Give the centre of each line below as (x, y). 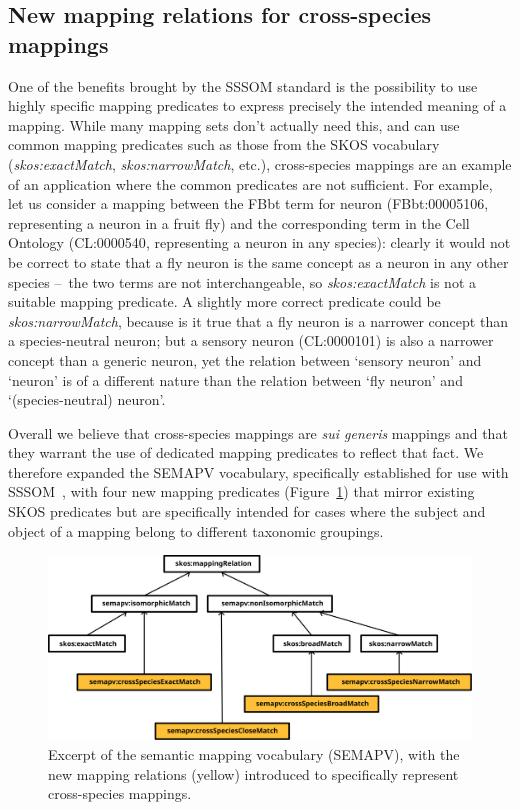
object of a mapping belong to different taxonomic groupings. (196, 530)
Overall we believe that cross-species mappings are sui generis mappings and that (258, 432)
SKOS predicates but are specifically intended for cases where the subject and (247, 511)
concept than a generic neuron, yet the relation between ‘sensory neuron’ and (245, 359)
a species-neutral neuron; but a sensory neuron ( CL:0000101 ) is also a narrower (251, 340)
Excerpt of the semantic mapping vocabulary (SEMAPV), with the (254, 753)
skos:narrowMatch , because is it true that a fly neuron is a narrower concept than (258, 320)
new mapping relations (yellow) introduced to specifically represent (253, 773)
